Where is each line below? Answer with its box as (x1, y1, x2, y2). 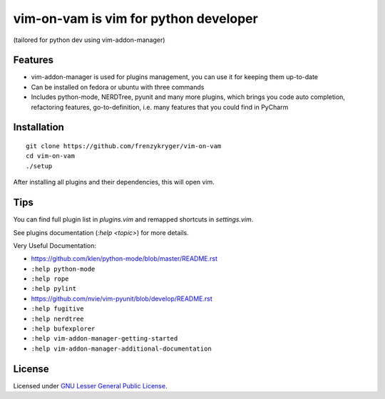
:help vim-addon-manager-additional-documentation (31, 344, 212, 353)
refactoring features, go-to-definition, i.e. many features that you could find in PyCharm (31, 103, 289, 111)
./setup (26, 162, 53, 170)
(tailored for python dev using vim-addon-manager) (13, 36, 165, 44)
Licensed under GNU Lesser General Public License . (13, 381, 168, 390)
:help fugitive (31, 305, 85, 313)
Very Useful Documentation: (13, 241, 96, 249)
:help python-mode (31, 264, 96, 273)
